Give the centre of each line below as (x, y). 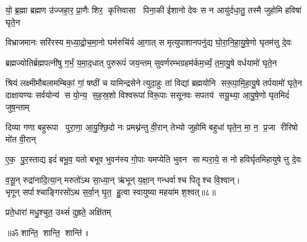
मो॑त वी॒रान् (21, 139)
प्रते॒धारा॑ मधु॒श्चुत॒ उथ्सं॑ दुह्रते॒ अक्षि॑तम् (58, 212)
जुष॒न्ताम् (18, 106)
